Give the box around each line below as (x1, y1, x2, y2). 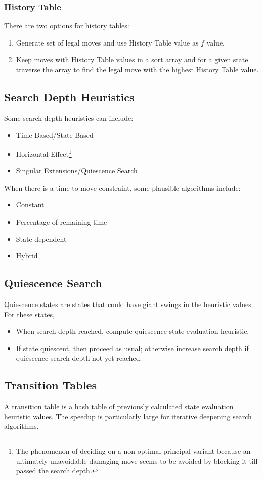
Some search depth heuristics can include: (4, 112, 134, 123)
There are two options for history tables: (4, 20, 129, 31)
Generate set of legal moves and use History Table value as (16, 37, 199, 48)
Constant (16, 199, 45, 210)
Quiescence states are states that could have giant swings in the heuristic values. (4, 299, 253, 309)
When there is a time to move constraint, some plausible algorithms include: (4, 182, 241, 193)
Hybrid (16, 250, 38, 261)
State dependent (16, 233, 67, 244)
